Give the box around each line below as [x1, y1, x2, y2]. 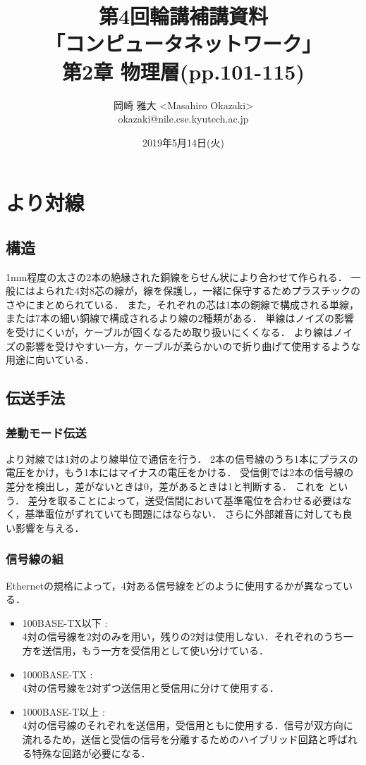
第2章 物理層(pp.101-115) [62, 56, 305, 85]
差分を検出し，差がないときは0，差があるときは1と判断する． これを [6, 479, 325, 494]
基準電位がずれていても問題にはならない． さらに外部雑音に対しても [25, 506, 343, 521]
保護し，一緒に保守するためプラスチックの [163, 283, 360, 298]
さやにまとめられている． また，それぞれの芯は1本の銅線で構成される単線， [6, 297, 359, 311]
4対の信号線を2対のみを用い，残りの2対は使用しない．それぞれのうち [22, 629, 343, 644]
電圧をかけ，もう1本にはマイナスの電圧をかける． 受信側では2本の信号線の [6, 465, 354, 480]
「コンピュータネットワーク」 [44, 29, 322, 58]
